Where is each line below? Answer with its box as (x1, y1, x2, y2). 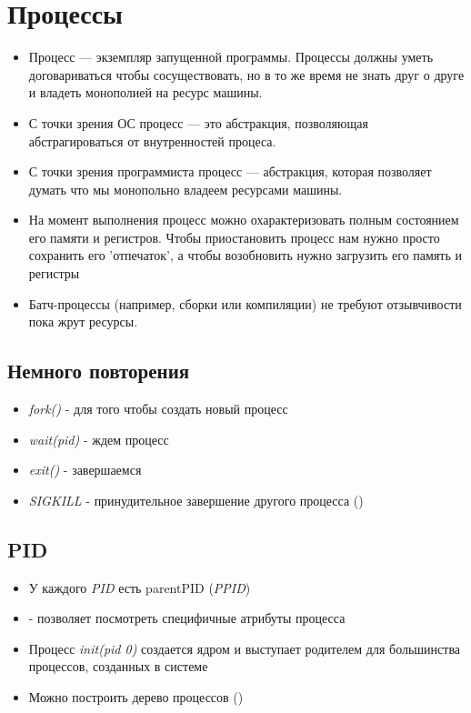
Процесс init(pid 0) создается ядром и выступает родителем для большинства (28, 638, 461, 658)
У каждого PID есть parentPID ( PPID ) (28, 577, 251, 597)
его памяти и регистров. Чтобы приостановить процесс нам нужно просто (28, 227, 440, 246)
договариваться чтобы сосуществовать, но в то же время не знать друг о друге (28, 65, 465, 84)
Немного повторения (7, 356, 190, 385)
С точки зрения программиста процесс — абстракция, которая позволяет (28, 162, 432, 181)
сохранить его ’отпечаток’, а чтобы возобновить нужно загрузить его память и (28, 246, 462, 265)
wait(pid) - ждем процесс (28, 429, 169, 448)
